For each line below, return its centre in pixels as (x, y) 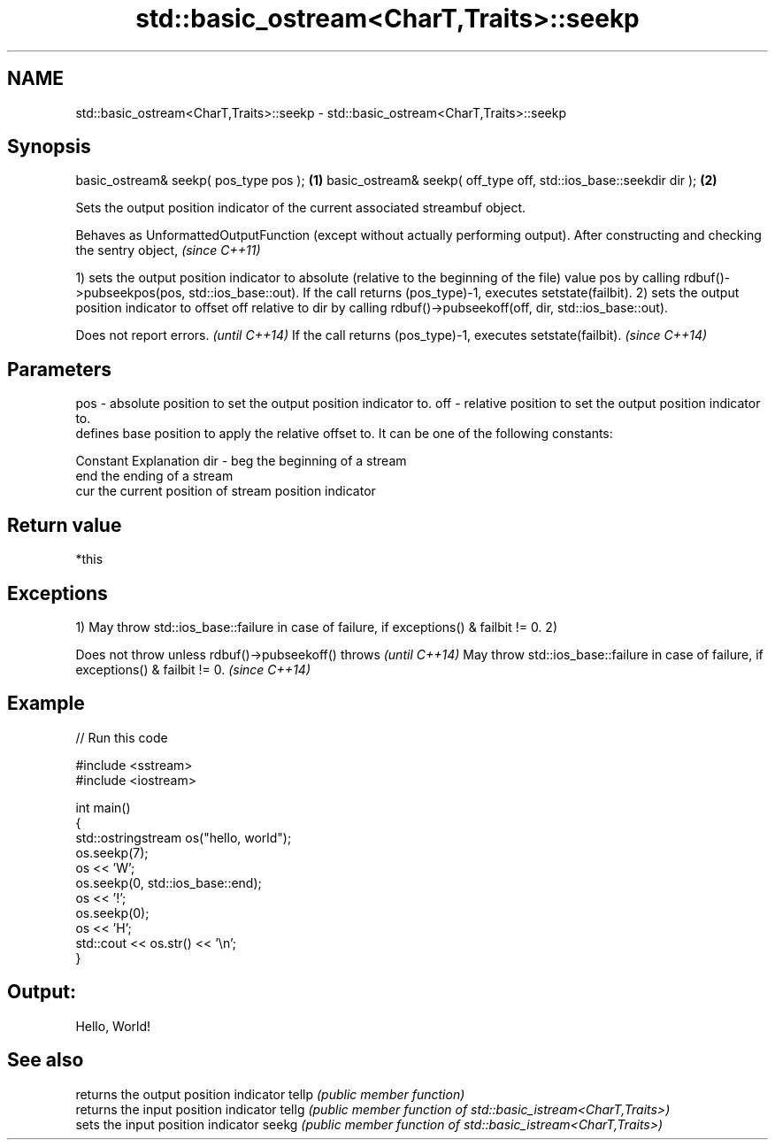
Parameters (59, 369)
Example (46, 704)
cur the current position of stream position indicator (226, 491)
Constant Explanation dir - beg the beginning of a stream (241, 461)
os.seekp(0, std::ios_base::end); (169, 882)
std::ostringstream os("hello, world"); (184, 837)
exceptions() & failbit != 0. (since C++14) (193, 669)
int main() (103, 807)
